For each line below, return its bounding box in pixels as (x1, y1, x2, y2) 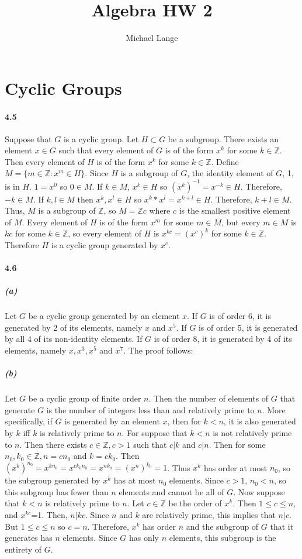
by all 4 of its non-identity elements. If (5, 332, 143, 345)
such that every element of (58, 144, 154, 156)
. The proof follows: (123, 344, 193, 356)
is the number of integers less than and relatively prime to (46, 403, 255, 416)
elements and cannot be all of (119, 485, 224, 498)
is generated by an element (64, 415, 160, 427)
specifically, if (5, 415, 53, 427)
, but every (221, 215, 261, 228)
